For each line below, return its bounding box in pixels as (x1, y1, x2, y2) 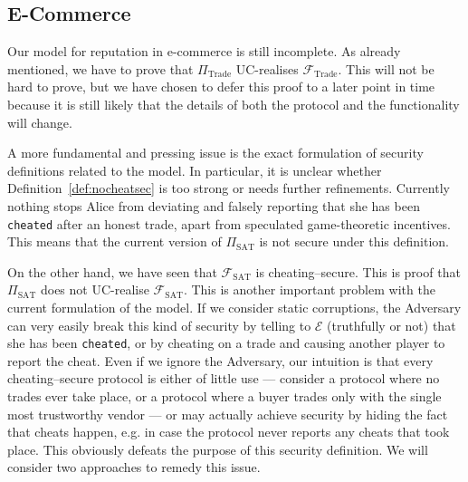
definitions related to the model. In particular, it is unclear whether (7, 160, 382, 179)
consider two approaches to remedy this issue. (7, 458, 261, 477)
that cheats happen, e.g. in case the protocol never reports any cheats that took (7, 422, 450, 441)
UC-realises (235, 59, 299, 78)
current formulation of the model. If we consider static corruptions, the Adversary (7, 297, 462, 316)
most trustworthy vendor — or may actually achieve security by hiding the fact (7, 404, 448, 423)
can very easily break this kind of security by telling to (7, 315, 311, 334)
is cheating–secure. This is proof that (255, 262, 461, 281)
